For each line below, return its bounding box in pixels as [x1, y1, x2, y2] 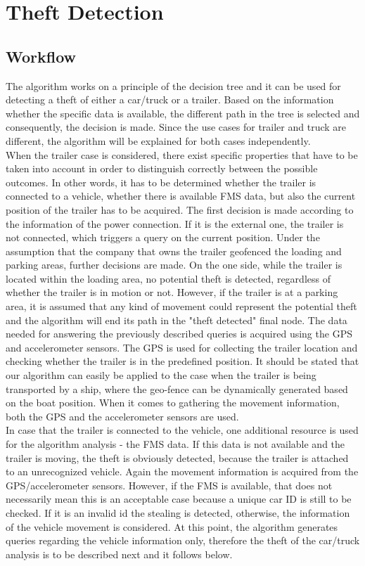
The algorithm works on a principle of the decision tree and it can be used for [6, 78, 341, 93]
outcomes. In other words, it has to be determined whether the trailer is [6, 174, 316, 189]
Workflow [6, 45, 77, 67]
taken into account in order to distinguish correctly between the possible [6, 161, 318, 176]
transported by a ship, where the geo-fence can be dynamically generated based [6, 381, 348, 396]
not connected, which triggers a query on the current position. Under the [6, 230, 320, 245]
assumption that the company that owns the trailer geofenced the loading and [6, 243, 342, 258]
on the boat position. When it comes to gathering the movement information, [6, 395, 340, 410]
